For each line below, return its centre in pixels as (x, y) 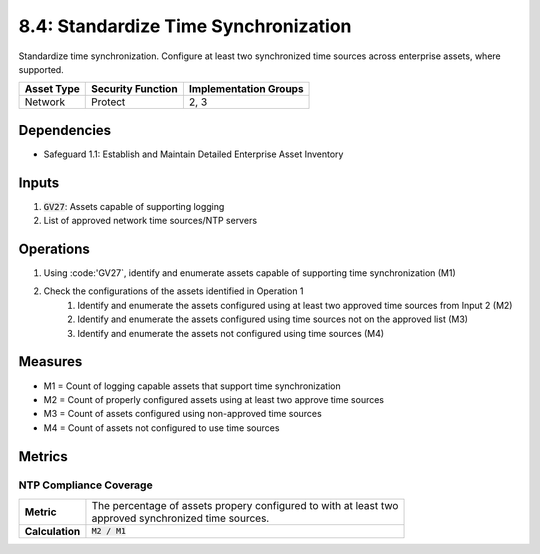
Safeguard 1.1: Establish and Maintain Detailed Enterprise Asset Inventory (193, 154)
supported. (41, 69)
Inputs (39, 182)
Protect (108, 102)
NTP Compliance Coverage (86, 485)
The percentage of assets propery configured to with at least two (245, 505)
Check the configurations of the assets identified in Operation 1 (173, 291)
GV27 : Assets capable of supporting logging (134, 206)
